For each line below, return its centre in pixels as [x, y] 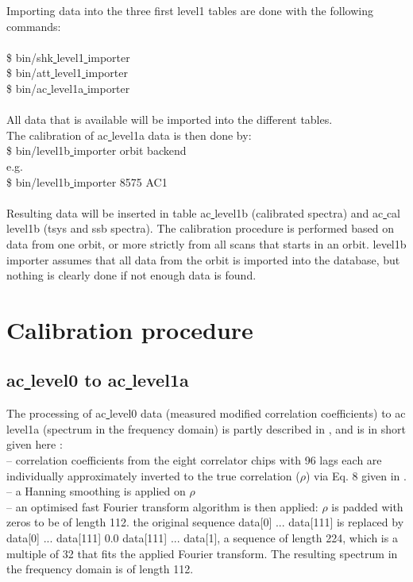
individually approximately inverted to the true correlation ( [153, 475]
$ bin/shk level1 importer [68, 57]
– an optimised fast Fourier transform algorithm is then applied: [162, 506]
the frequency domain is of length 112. [100, 569]
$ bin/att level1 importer [67, 73]
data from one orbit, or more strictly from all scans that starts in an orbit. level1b [206, 243]
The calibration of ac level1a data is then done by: [129, 135]
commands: [34, 26]
